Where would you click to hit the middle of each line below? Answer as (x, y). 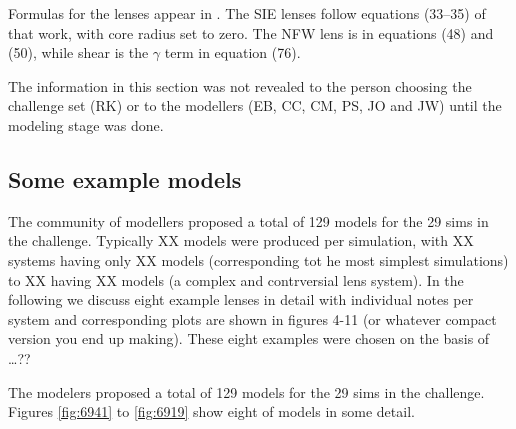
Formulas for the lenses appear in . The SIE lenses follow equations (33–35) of (247, 13)
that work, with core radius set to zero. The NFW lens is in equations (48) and (251, 32)
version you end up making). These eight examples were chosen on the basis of (249, 338)
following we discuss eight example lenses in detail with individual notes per (241, 299)
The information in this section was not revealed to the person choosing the (240, 85)
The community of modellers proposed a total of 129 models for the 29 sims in (248, 220)
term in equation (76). (232, 52)
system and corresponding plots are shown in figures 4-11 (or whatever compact (252, 318)
